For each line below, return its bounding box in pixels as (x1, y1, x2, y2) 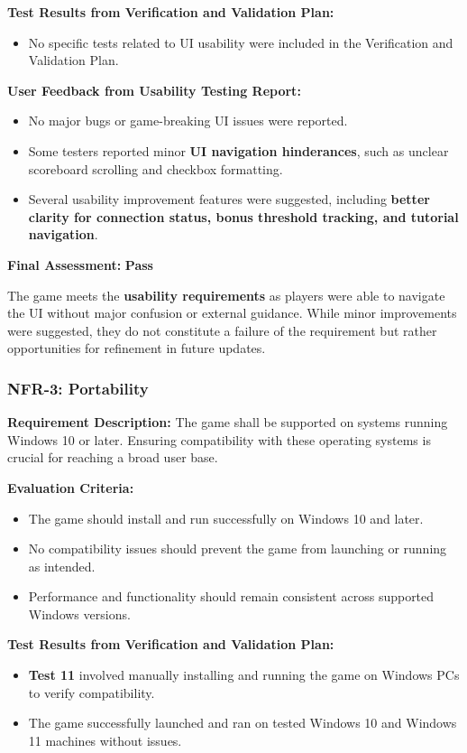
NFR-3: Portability (7, 376, 149, 399)
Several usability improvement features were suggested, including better (28, 190, 430, 209)
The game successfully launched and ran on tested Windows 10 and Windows (28, 713, 457, 732)
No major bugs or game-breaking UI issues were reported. (28, 111, 348, 130)
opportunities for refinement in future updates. (7, 339, 266, 358)
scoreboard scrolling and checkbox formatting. (28, 159, 283, 178)
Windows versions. (28, 604, 131, 623)
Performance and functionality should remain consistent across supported (28, 587, 435, 606)
